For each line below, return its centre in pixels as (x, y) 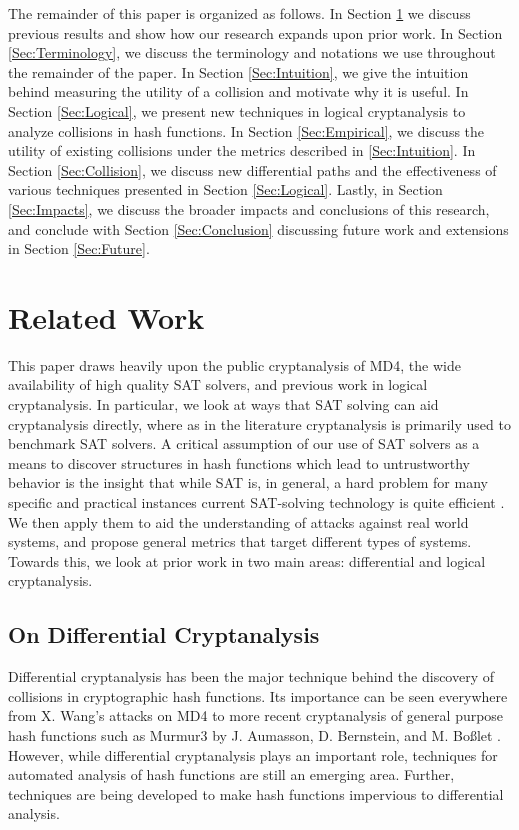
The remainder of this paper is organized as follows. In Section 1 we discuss (239, 13)
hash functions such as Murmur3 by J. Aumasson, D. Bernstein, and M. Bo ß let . (255, 734)
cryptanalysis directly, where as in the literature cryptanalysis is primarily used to (259, 423)
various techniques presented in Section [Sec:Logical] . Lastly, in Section (225, 189)
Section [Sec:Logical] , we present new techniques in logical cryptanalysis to (237, 110)
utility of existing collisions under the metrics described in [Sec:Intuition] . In (242, 150)
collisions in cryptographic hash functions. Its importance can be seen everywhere (258, 695)
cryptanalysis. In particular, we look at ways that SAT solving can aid (223, 404)
